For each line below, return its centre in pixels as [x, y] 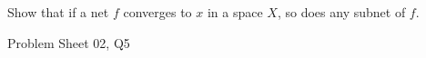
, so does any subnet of [341, 12]
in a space [235, 12]
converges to [157, 12]
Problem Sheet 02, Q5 [69, 42]
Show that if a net [58, 12]
